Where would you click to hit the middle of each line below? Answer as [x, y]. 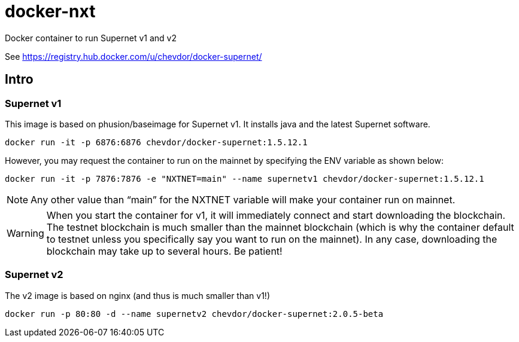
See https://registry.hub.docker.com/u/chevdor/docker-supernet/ [133, 56]
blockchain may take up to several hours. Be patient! [164, 251]
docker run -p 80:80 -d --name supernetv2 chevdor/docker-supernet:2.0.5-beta [194, 314]
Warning [25, 233]
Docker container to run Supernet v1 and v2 [91, 38]
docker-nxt [50, 11]
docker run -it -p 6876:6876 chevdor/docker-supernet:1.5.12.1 [156, 142]
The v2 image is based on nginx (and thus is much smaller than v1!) [137, 295]
